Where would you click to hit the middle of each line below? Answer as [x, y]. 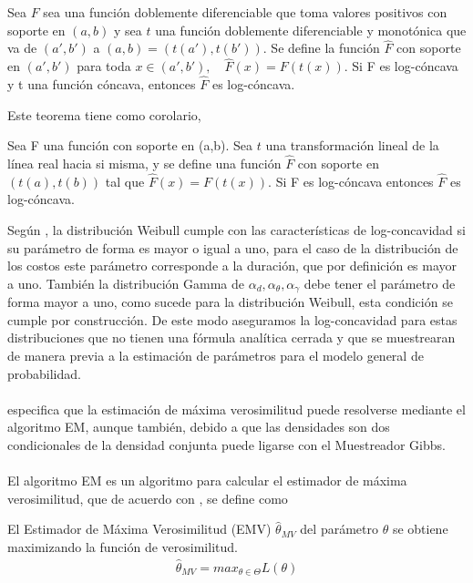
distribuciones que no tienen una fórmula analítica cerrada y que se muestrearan [231, 338]
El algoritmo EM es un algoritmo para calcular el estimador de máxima [207, 481]
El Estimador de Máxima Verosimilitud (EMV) [139, 529]
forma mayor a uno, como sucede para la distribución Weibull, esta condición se [230, 302]
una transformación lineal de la [352, 145]
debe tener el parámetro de [380, 283]
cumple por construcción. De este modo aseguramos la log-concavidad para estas [232, 319]
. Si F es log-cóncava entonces [351, 181]
